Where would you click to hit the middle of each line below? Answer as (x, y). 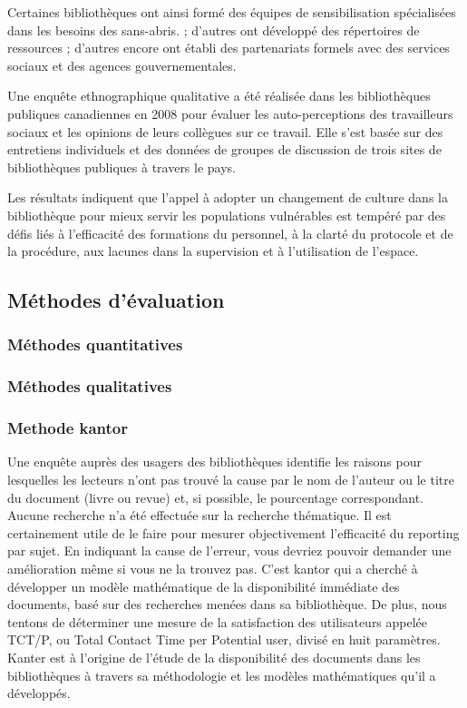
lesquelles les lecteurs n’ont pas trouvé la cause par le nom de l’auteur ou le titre (231, 479)
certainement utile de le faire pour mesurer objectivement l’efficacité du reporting (233, 532)
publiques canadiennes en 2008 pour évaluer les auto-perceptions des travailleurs (230, 113)
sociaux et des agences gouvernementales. (122, 65)
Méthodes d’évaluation (116, 300)
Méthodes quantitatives (95, 344)
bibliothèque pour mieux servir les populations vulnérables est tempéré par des (227, 215)
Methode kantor (68, 428)
